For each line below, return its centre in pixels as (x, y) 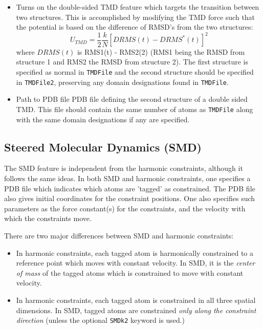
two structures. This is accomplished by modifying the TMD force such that (136, 17)
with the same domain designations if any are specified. (103, 119)
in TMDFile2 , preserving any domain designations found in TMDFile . (122, 82)
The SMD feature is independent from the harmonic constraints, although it (124, 168)
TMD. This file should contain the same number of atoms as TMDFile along (135, 109)
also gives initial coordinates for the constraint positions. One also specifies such (130, 198)
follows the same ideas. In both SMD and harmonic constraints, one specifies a (127, 178)
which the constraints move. (48, 218)
